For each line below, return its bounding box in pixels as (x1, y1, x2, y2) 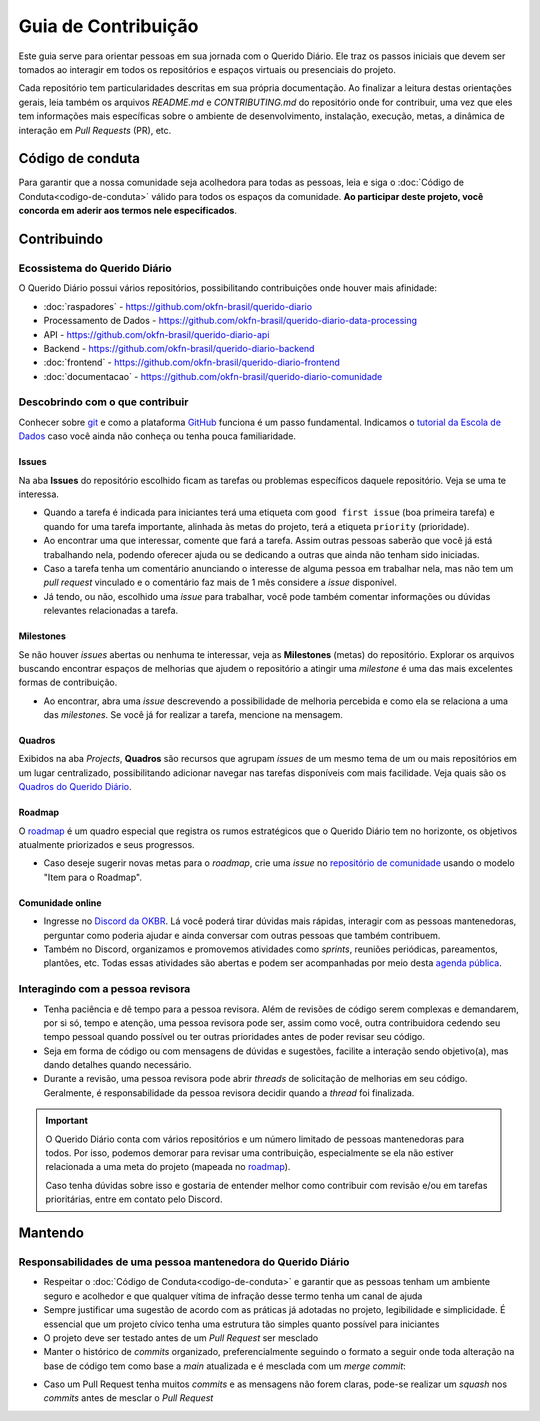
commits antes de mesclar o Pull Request (43, 1392, 214, 1404)
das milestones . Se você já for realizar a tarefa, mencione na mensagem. (43, 709, 344, 721)
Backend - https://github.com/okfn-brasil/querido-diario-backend (43, 342, 315, 354)
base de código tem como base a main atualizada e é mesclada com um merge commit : (43, 1360, 407, 1372)
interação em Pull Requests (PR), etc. (18, 124, 172, 136)
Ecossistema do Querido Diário (18, 261, 172, 275)
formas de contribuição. (18, 676, 118, 689)
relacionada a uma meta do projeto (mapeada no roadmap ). (45, 1161, 291, 1173)
